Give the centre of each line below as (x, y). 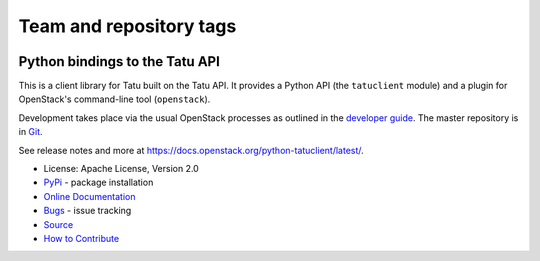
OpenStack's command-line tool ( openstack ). (114, 99)
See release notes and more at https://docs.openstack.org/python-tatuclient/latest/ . (191, 150)
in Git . (31, 132)
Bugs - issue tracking (87, 211)
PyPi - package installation (98, 182)
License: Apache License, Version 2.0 (121, 169)
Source (58, 224)
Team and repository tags (127, 26)
